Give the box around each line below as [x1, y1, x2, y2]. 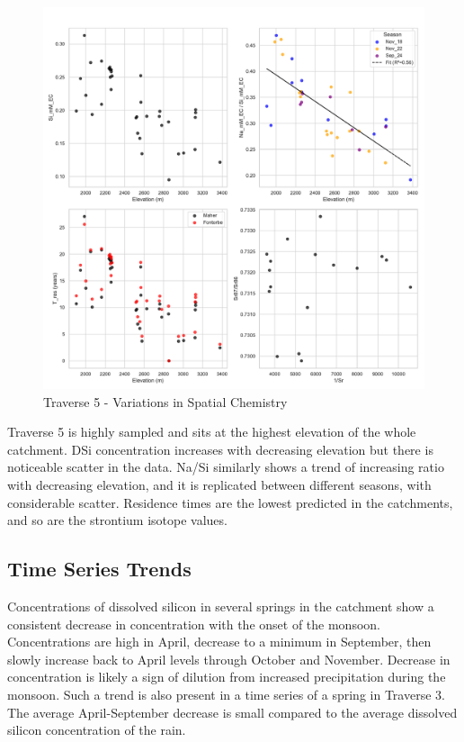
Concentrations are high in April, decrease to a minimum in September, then [7, 632, 432, 651]
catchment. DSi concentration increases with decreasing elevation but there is [7, 439, 433, 458]
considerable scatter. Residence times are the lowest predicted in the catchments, [7, 493, 453, 511]
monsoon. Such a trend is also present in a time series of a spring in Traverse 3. [7, 684, 445, 703]
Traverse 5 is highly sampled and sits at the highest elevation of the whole [7, 422, 416, 441]
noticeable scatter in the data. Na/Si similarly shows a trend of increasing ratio [7, 457, 444, 476]
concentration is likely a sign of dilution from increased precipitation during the [7, 667, 446, 686]
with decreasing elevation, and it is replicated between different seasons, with [7, 475, 432, 493]
